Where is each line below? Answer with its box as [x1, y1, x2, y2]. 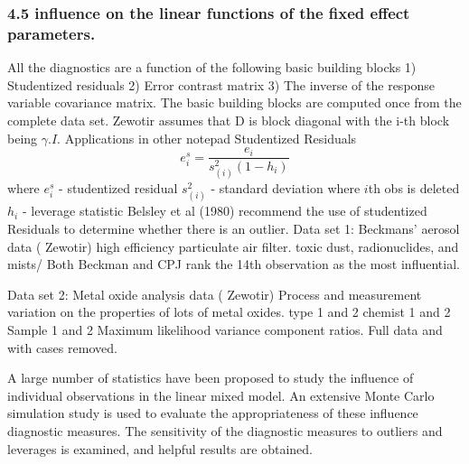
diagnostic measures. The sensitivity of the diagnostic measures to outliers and [7, 421, 443, 440]
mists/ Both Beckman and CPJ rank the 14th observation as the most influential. [7, 255, 460, 274]
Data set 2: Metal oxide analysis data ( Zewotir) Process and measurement [7, 284, 422, 303]
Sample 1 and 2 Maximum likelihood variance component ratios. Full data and [7, 320, 443, 339]
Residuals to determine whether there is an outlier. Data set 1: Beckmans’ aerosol [7, 219, 460, 237]
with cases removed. [7, 338, 117, 357]
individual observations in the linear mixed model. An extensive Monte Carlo [7, 385, 435, 404]
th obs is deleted [368, 179, 460, 198]
